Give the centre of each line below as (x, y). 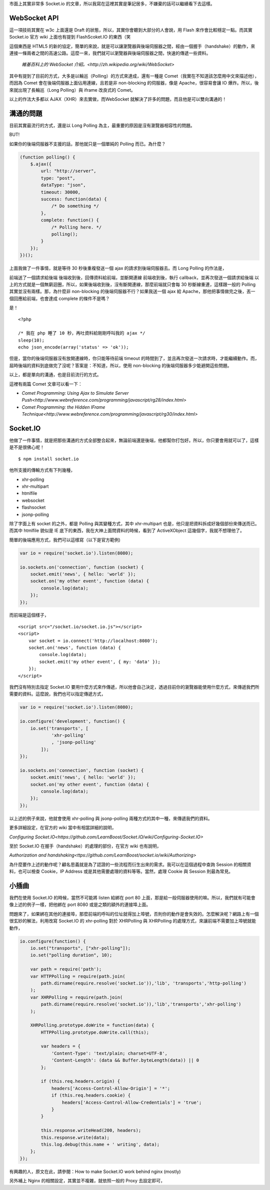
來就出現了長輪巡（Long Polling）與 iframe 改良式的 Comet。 (72, 90)
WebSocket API (34, 18)
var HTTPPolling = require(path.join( (78, 976)
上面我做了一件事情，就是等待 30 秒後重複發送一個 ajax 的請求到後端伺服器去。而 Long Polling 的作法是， (118, 268)
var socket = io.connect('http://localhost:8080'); (93, 641)
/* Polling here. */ (76, 227)
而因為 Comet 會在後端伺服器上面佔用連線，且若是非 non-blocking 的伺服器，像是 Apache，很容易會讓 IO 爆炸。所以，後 (134, 83)
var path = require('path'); (66, 969)
